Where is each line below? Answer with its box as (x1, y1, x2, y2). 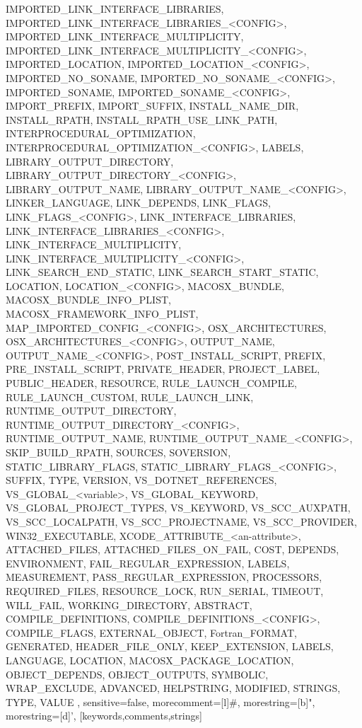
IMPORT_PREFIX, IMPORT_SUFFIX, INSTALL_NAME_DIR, (6, 98, 299, 113)
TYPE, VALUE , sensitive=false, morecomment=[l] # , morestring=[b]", (6, 694, 315, 709)
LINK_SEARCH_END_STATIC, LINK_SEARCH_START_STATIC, (6, 265, 319, 279)
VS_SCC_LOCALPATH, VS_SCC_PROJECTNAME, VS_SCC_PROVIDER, (6, 514, 357, 528)
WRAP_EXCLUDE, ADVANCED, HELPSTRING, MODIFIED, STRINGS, (6, 681, 341, 695)
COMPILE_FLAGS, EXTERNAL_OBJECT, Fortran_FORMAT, (6, 625, 297, 640)
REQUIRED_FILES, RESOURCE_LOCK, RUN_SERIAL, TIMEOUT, (6, 583, 324, 598)
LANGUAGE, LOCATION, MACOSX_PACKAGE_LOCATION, (6, 652, 294, 667)
